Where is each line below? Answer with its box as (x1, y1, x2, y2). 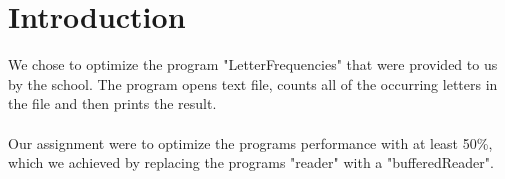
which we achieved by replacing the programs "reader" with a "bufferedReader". (8, 152, 494, 173)
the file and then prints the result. (8, 93, 217, 114)
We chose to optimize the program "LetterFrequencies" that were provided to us (8, 54, 498, 75)
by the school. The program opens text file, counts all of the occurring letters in (8, 73, 498, 94)
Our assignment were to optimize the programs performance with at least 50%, (8, 132, 493, 153)
